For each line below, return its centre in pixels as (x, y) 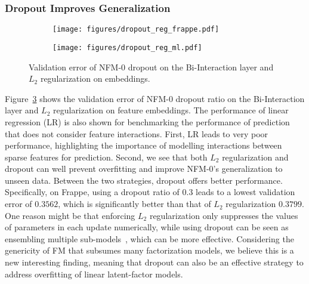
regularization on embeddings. (95, 78)
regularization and (255, 157)
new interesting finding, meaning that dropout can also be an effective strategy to (154, 262)
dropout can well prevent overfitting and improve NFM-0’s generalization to (144, 169)
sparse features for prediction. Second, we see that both (106, 157)
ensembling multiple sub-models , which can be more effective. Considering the (149, 238)
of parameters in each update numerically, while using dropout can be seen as (147, 227)
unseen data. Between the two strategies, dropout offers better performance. (144, 180)
